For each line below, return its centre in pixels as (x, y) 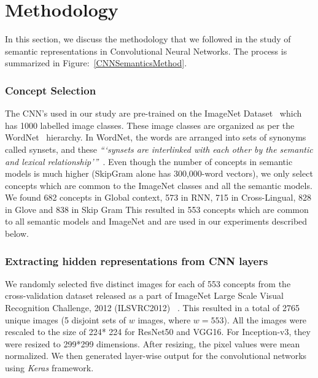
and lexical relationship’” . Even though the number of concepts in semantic (149, 161)
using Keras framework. (49, 368)
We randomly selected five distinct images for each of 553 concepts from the (148, 283)
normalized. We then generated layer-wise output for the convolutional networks (156, 356)
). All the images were (265, 319)
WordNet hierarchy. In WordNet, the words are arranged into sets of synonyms (156, 137)
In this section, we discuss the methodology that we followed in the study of (148, 39)
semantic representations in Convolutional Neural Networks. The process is (146, 51)
